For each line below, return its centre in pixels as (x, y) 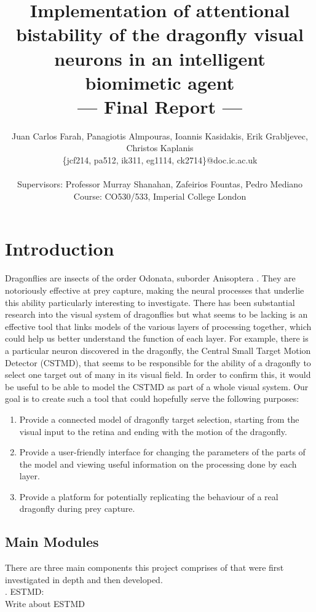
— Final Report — (160, 106)
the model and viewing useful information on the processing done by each (158, 464)
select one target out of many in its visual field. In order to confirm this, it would (158, 375)
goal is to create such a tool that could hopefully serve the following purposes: (152, 398)
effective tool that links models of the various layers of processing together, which (158, 326)
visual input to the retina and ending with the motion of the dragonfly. (153, 431)
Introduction (60, 249)
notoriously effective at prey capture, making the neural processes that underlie (155, 290)
